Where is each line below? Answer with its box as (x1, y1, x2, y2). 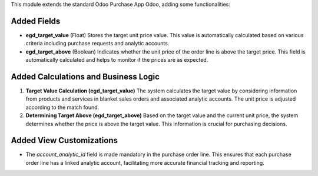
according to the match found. (25, 104, 100, 111)
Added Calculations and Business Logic (11, 71, 160, 82)
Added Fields (11, 16, 61, 26)
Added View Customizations (11, 135, 118, 145)
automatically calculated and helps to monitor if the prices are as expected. (25, 57, 208, 64)
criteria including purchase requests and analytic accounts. (25, 40, 170, 47)
